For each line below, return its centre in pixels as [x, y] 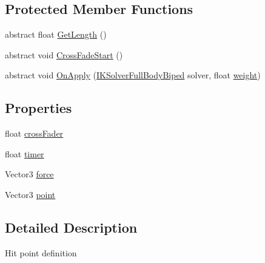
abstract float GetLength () [56, 34]
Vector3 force [29, 174]
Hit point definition [41, 252]
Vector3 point [30, 194]
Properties [39, 108]
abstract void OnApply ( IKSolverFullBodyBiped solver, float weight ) [133, 75]
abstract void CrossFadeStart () [64, 54]
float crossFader [34, 133]
